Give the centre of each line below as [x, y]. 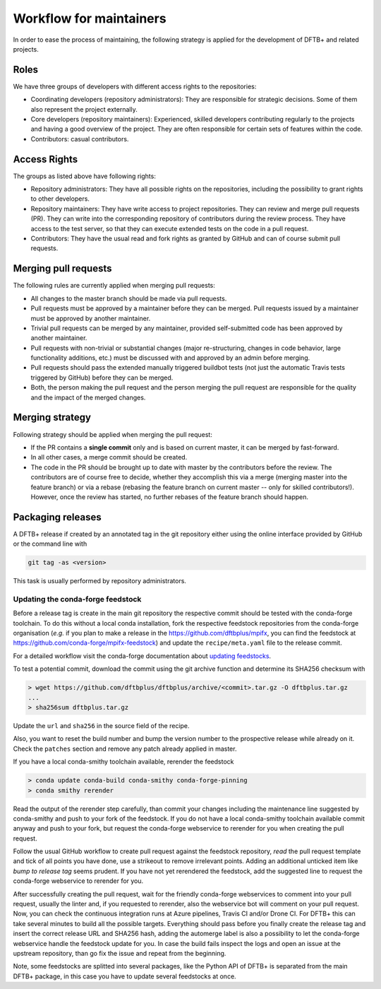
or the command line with [50, 544]
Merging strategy [52, 417]
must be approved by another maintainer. [91, 318]
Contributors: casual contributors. [80, 139]
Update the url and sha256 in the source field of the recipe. [101, 726]
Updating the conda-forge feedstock [77, 599]
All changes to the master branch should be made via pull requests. [129, 298]
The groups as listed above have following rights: [85, 176]
